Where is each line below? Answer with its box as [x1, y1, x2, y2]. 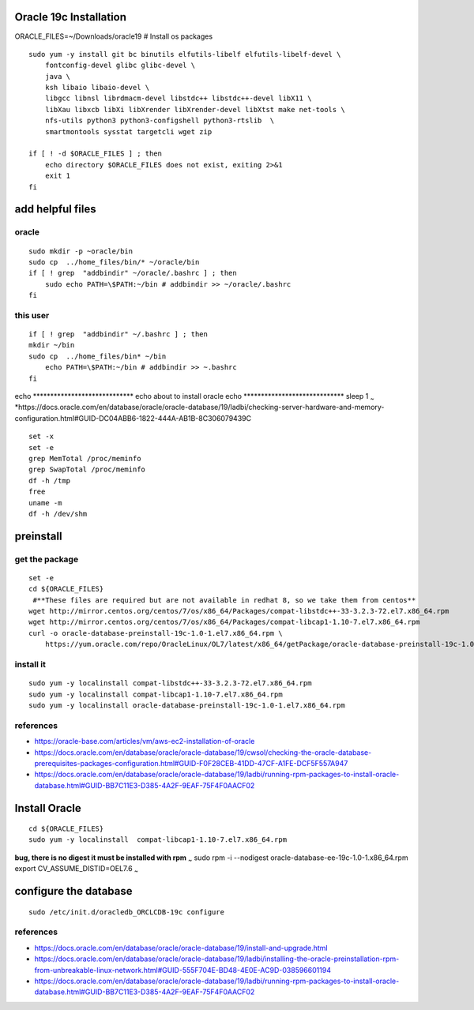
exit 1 [44, 171, 71, 181]
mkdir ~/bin [28, 340, 75, 350]
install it [14, 659, 47, 670]
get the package [14, 554, 79, 565]
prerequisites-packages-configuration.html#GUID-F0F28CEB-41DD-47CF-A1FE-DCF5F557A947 [34, 758, 348, 768]
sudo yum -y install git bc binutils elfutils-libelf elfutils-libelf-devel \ [28, 50, 341, 58]
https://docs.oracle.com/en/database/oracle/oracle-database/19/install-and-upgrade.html [34, 943, 328, 952]
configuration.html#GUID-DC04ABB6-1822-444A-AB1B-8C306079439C [14, 413, 252, 422]
